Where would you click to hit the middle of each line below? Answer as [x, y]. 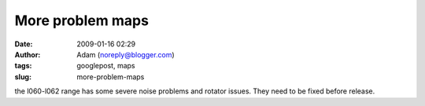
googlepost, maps [106, 66]
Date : [24, 44]
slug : [23, 77]
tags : [23, 66]
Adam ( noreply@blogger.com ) [126, 54]
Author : [28, 54]
